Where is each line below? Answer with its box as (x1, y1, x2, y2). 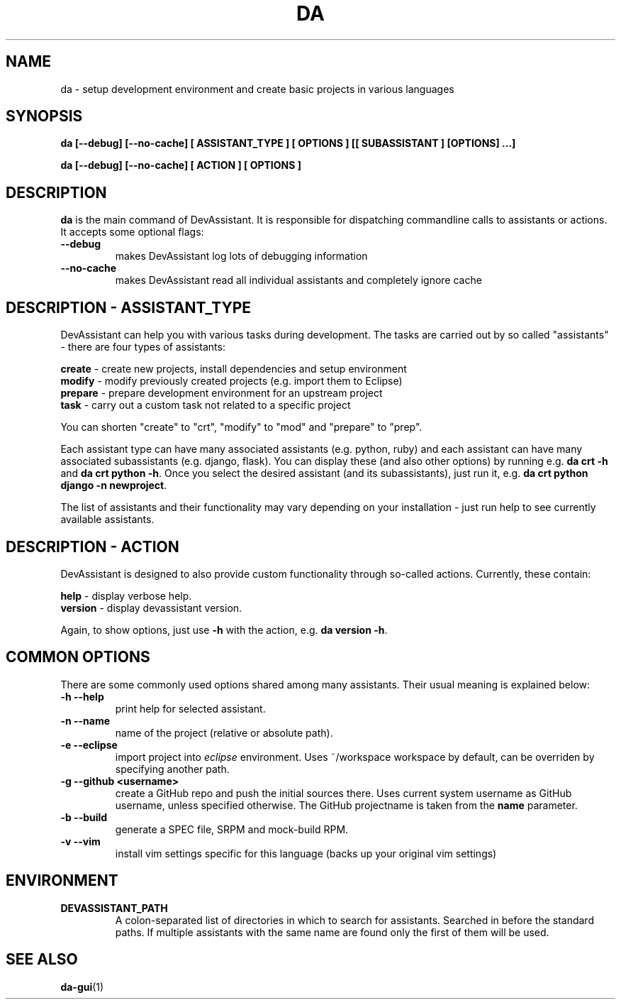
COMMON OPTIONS (6, 648, 150, 666)
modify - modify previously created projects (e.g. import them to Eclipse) (60, 375, 403, 388)
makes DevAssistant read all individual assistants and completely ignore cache (115, 274, 482, 287)
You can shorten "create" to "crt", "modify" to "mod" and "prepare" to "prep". (60, 421, 423, 434)
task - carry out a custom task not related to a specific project (60, 399, 351, 412)
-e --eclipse (60, 738, 118, 751)
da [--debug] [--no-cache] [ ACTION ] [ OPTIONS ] (60, 159, 302, 172)
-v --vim (60, 835, 101, 847)
